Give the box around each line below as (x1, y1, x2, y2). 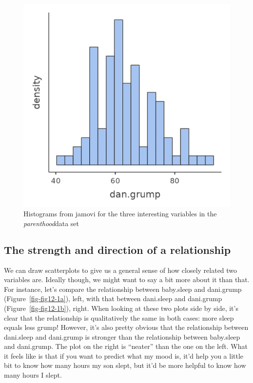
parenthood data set (23, 218, 79, 228)
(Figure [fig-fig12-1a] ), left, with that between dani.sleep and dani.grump (4, 293, 222, 304)
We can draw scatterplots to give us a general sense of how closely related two (4, 265, 237, 275)
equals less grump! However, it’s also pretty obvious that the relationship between (4, 322, 249, 332)
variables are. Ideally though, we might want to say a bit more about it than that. (4, 274, 250, 285)
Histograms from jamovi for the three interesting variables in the (23, 209, 217, 219)
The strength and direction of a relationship (4, 242, 231, 257)
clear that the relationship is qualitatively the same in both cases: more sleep (4, 312, 234, 323)
